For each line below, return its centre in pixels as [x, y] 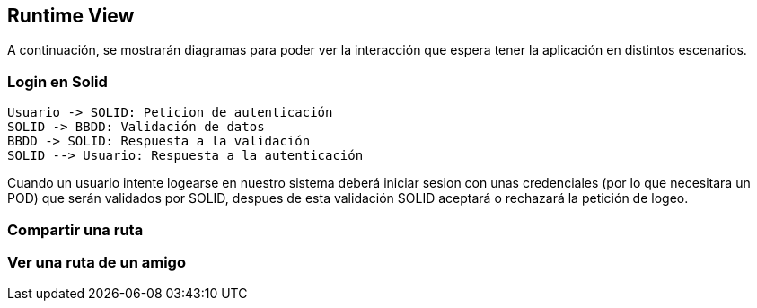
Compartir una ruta [75, 229]
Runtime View [71, 16]
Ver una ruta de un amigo [97, 262]
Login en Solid [57, 81]
